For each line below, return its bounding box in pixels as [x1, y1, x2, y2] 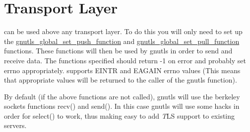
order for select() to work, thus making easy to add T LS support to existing [4, 110, 235, 121]
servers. [4, 120, 27, 131]
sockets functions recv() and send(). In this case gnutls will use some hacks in [4, 101, 240, 111]
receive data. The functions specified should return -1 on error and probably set [4, 55, 246, 65]
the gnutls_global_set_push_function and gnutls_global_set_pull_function [4, 36, 240, 46]
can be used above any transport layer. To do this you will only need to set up [4, 26, 243, 37]
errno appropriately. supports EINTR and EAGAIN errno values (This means [4, 65, 241, 75]
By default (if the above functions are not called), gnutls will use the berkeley [4, 91, 240, 101]
